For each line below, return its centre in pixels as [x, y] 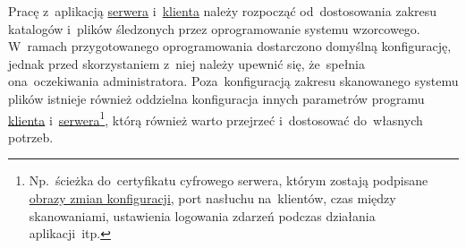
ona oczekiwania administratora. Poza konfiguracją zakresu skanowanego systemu [233, 81]
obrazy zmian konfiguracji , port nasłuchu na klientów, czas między [212, 198]
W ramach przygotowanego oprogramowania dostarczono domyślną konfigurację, [230, 46]
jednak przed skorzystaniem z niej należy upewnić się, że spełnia [187, 63]
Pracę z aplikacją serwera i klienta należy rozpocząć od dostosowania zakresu [223, 11]
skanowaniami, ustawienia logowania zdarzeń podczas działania [202, 215]
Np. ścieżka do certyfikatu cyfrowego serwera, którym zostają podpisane [229, 180]
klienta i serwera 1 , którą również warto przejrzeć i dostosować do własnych [216, 118]
